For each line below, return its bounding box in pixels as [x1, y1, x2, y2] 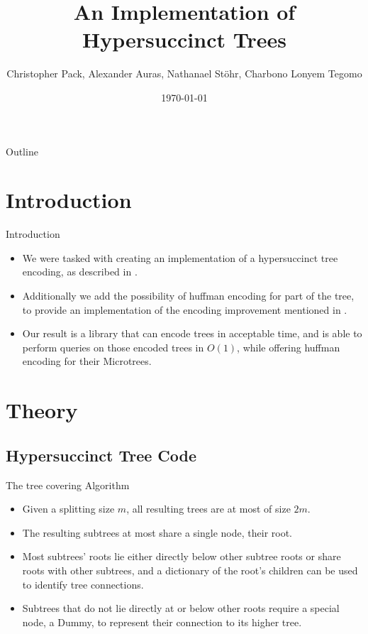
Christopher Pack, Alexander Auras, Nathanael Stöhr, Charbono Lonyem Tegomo [6, 66, 362, 81]
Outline [6, 143, 38, 158]
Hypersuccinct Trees [82, 25, 286, 54]
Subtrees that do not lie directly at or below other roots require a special [22, 601, 340, 616]
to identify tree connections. [22, 576, 144, 591]
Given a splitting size [22, 501, 115, 516]
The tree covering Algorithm [6, 477, 130, 492]
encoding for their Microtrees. [22, 354, 152, 368]
